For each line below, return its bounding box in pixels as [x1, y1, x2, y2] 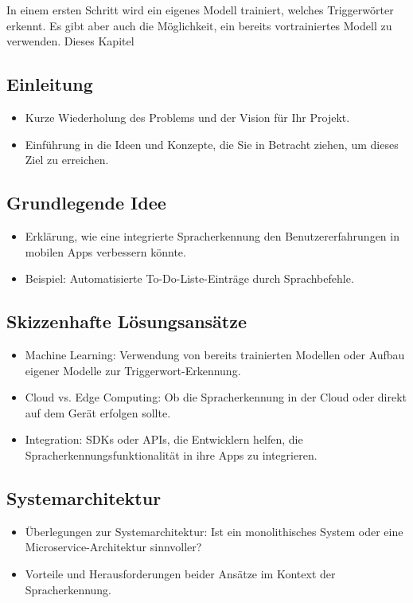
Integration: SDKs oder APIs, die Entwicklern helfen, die [25, 431, 303, 448]
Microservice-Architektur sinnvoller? [25, 538, 202, 555]
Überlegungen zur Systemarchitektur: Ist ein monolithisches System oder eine [25, 523, 403, 539]
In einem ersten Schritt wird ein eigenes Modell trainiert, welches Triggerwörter [6, 2, 394, 18]
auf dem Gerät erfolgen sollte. [25, 404, 171, 421]
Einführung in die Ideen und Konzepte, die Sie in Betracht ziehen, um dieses [25, 135, 399, 152]
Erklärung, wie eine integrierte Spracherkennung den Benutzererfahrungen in [25, 227, 399, 244]
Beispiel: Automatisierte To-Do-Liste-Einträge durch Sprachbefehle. [25, 270, 354, 287]
